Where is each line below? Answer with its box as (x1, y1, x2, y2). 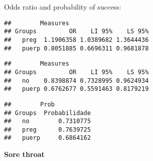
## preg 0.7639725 (4, 126, 91, 133)
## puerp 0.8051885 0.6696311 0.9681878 (4, 44, 149, 52)
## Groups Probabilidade (4, 109, 91, 117)
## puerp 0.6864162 (4, 134, 91, 142)
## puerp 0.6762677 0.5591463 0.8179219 (4, 85, 149, 93)
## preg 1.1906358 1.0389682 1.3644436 (4, 36, 149, 43)
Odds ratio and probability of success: (4, 2, 121, 12)
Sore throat (4, 149, 45, 159)
